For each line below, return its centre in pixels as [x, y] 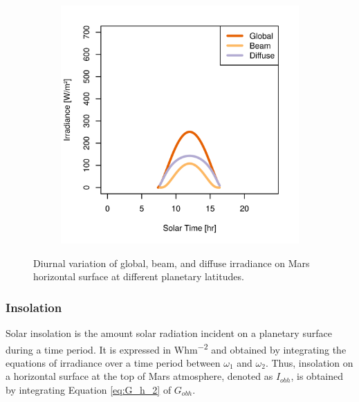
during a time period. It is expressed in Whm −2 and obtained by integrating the [176, 348]
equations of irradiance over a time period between [113, 362]
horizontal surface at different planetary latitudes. [139, 276]
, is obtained [317, 376]
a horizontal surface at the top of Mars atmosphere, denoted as [139, 376]
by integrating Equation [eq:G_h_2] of [89, 390]
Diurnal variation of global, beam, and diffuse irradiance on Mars [172, 263]
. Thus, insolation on [309, 362]
